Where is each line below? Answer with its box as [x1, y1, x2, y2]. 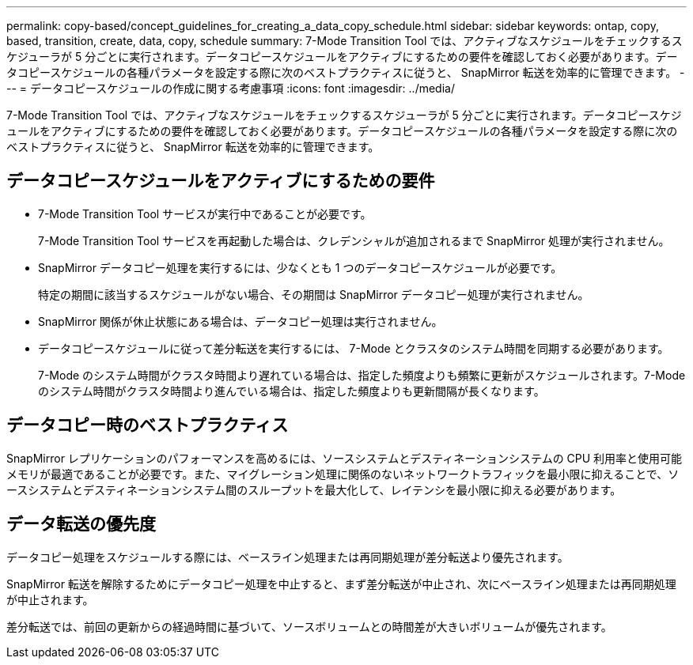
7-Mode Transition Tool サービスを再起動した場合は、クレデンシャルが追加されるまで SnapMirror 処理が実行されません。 [38, 233, 670, 247]
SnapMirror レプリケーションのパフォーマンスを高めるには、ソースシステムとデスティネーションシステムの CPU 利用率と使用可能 [6, 451, 683, 465]
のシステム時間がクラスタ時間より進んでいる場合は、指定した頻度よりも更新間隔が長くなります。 [38, 384, 545, 398]
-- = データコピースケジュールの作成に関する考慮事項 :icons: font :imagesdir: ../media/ [6, 81, 455, 95]
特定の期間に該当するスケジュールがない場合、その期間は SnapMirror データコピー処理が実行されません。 [38, 287, 589, 301]
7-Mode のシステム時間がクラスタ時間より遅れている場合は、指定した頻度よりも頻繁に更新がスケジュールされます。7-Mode [38, 368, 686, 382]
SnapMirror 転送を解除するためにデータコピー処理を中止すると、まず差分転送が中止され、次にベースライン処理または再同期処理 [6, 576, 676, 591]
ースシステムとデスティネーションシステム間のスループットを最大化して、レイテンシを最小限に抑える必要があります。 [6, 482, 622, 497]
